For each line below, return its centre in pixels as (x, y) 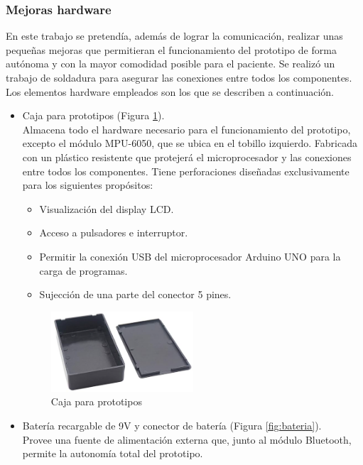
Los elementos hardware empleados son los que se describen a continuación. (170, 91)
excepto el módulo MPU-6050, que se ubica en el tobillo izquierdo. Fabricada (190, 143)
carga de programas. (83, 270)
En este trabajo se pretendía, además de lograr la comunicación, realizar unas (174, 36)
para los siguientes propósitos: (88, 185)
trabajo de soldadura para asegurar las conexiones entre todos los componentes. (179, 77)
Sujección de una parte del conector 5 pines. (135, 294)
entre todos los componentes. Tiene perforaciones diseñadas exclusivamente (186, 171)
